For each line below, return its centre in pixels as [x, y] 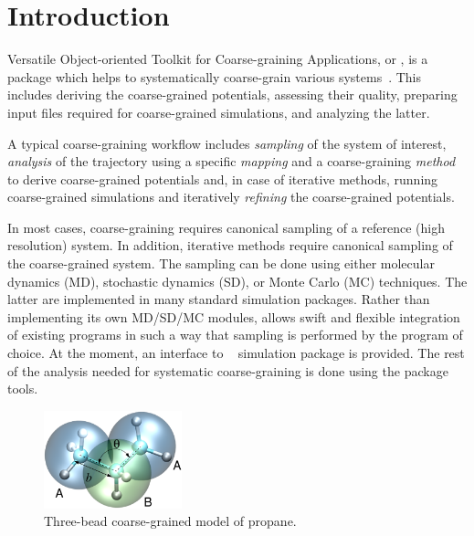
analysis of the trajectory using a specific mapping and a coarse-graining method [232, 161]
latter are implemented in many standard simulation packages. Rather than [219, 299]
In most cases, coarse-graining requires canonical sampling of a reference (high [226, 227]
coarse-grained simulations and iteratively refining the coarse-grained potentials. [231, 197]
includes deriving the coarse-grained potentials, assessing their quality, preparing [232, 95]
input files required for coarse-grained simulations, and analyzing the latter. [219, 112]
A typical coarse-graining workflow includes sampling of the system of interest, [227, 143]
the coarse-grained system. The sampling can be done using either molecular [221, 263]
